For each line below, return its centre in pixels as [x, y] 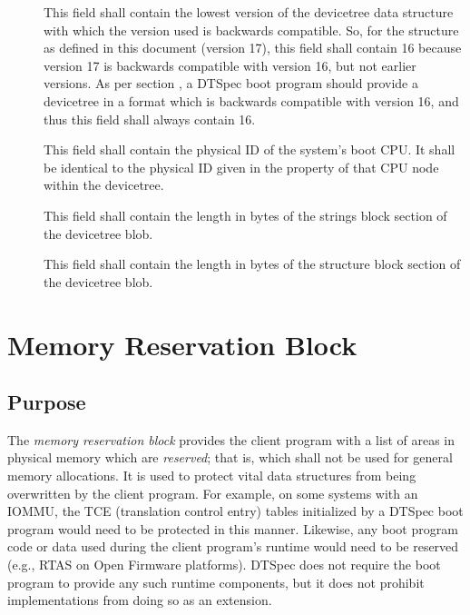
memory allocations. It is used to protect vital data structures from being [212, 476]
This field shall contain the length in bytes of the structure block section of [252, 264]
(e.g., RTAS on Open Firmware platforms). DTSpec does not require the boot [224, 565]
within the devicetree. [104, 185]
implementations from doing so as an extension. [140, 600]
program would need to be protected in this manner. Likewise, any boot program [233, 528]
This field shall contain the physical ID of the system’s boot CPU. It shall [250, 149]
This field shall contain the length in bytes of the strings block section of [245, 215]
